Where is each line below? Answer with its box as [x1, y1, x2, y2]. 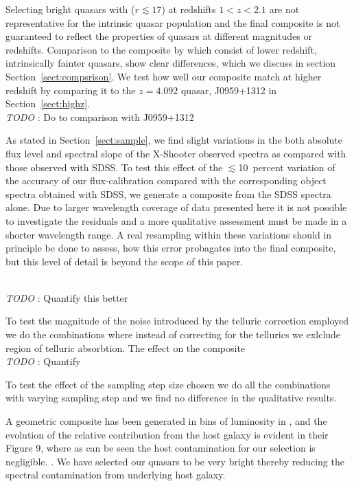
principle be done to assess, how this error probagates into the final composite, [5, 241, 336, 255]
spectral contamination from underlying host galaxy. [5, 467, 226, 482]
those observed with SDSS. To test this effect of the [5, 159, 223, 174]
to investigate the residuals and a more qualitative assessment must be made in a [5, 213, 347, 228]
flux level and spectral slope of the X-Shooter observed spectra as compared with [5, 146, 346, 160]
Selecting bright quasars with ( [5, 2, 135, 16]
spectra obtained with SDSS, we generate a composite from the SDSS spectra [5, 186, 331, 201]
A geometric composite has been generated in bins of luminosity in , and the [5, 414, 327, 428]
